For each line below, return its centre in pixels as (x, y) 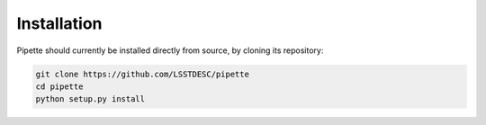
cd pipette (59, 86)
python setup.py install (90, 99)
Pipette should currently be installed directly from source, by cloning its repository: (170, 50)
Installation (59, 23)
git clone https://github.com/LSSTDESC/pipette (142, 74)
